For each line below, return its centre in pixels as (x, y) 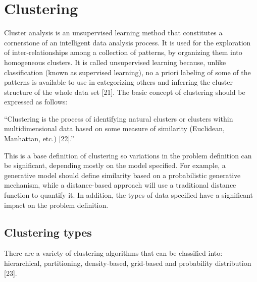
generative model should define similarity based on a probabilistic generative (122, 175)
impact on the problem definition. (56, 205)
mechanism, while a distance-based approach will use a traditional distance (120, 185)
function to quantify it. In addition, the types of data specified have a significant (129, 195)
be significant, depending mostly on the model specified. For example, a (115, 165)
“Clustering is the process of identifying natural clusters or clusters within (119, 118)
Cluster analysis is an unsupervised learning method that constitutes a (113, 33)
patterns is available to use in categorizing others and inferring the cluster (118, 82)
